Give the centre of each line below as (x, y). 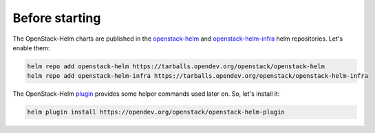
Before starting (57, 18)
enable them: (31, 48)
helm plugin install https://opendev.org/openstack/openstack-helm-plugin (156, 112)
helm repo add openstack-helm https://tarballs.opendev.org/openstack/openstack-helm (176, 66)
